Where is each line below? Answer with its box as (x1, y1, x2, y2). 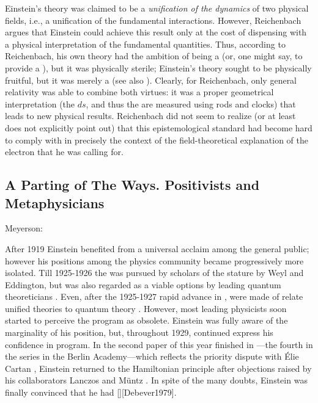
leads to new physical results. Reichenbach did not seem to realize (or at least (5, 109, 296, 122)
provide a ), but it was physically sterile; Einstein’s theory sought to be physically (5, 61, 312, 74)
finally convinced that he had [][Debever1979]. (5, 386, 177, 399)
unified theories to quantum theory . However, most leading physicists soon (5, 302, 287, 314)
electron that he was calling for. (5, 145, 124, 158)
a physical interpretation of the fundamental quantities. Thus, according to (5, 37, 286, 50)
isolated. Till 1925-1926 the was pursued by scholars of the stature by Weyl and (5, 266, 304, 279)
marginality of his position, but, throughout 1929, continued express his (5, 326, 273, 339)
